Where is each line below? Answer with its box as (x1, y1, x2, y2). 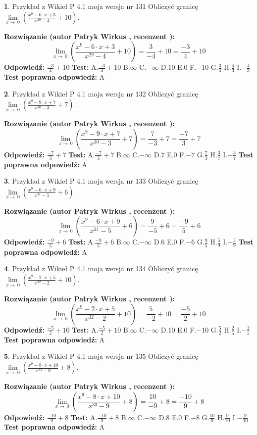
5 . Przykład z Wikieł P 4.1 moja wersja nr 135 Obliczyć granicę (4, 351, 198, 361)
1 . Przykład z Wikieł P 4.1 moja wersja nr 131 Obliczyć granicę (4, 1, 198, 11)
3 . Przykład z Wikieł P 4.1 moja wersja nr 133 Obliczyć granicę (4, 176, 198, 186)
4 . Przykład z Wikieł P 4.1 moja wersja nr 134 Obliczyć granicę (4, 263, 198, 274)
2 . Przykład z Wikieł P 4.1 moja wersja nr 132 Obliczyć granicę (4, 88, 198, 98)
